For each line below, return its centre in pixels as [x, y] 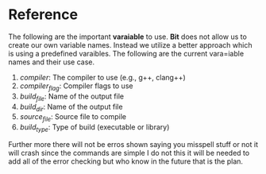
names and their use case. [52, 62]
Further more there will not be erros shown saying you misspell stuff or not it [133, 144]
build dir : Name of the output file [71, 107]
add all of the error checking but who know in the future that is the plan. [126, 161]
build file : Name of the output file [72, 97]
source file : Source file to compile [73, 118]
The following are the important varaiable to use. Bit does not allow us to [128, 37]
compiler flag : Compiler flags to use [76, 87]
